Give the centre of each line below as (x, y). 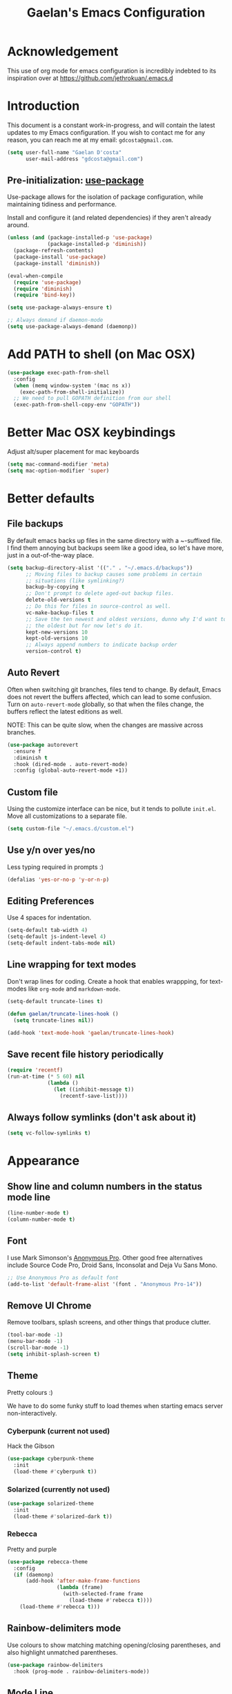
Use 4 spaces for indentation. (49, 917)
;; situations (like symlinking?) (75, 581)
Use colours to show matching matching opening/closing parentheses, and (114, 1645)
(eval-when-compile (35, 276)
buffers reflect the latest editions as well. (65, 711)
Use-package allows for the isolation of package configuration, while (105, 197)
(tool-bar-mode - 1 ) (35, 1335)
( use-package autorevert (43, 745)
